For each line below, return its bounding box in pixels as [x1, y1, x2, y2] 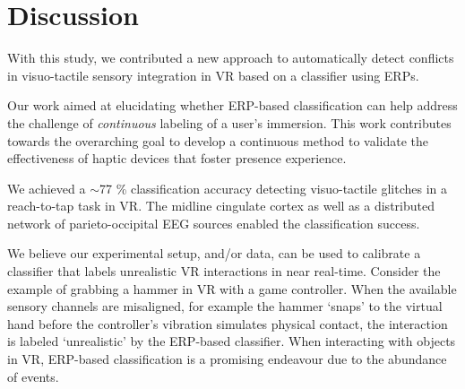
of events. [7, 367, 59, 385]
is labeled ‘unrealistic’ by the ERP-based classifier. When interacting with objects [7, 332, 456, 350]
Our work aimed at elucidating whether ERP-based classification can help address [7, 96, 458, 115]
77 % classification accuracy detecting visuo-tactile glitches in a [99, 178, 448, 197]
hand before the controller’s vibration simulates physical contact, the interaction [7, 314, 448, 333]
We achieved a [7, 178, 86, 197]
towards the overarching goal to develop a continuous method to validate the [7, 131, 429, 150]
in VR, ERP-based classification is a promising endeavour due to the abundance [7, 350, 447, 368]
